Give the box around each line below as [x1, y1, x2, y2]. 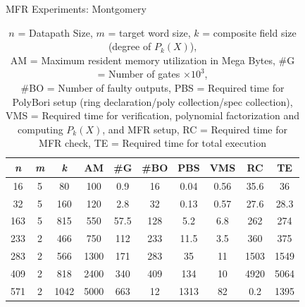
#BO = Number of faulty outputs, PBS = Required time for [20, 80, 285, 95]
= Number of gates [97, 66, 180, 81]
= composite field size [202, 25, 297, 40]
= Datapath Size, [18, 25, 93, 40]
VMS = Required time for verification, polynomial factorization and [6, 108, 299, 123]
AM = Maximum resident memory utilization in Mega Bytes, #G [10, 52, 295, 67]
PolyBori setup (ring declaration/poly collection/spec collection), [12, 94, 293, 109]
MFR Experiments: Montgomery [6, 1, 147, 16]
